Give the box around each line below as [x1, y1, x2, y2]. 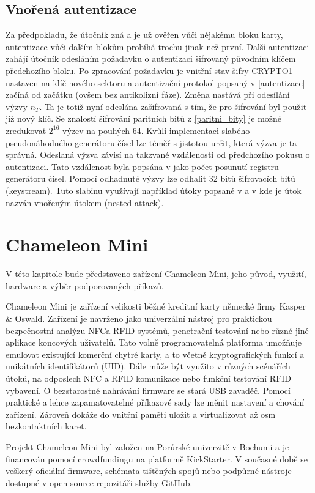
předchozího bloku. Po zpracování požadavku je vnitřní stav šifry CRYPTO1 [6, 64, 293, 76]
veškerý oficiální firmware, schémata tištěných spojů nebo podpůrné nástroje [6, 464, 292, 477]
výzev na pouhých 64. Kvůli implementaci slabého [62, 124, 250, 136]
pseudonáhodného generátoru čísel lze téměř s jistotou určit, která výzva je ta [6, 136, 297, 149]
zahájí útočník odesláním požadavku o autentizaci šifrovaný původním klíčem [6, 52, 296, 65]
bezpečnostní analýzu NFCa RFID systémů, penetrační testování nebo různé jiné [6, 324, 309, 336]
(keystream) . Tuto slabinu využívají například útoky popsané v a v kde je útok [6, 183, 302, 196]
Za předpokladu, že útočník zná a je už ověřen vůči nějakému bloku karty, [6, 28, 283, 41]
